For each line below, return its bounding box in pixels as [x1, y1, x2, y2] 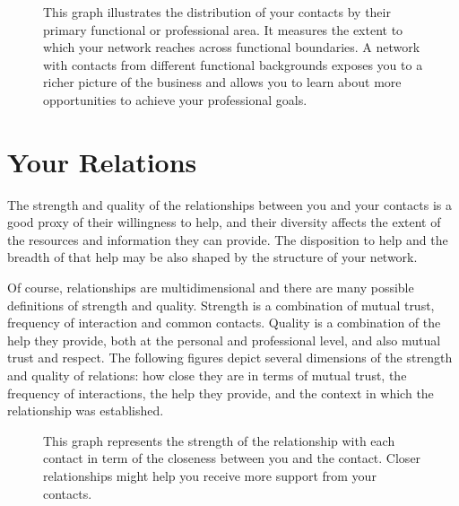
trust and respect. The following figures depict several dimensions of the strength [7, 348, 453, 367]
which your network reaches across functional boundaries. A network [43, 38, 420, 57]
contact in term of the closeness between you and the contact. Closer [43, 449, 421, 467]
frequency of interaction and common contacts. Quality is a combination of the [7, 313, 441, 332]
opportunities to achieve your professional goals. [43, 90, 307, 109]
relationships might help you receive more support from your [43, 467, 377, 484]
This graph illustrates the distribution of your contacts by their [43, 3, 391, 21]
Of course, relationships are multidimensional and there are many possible [7, 278, 414, 297]
